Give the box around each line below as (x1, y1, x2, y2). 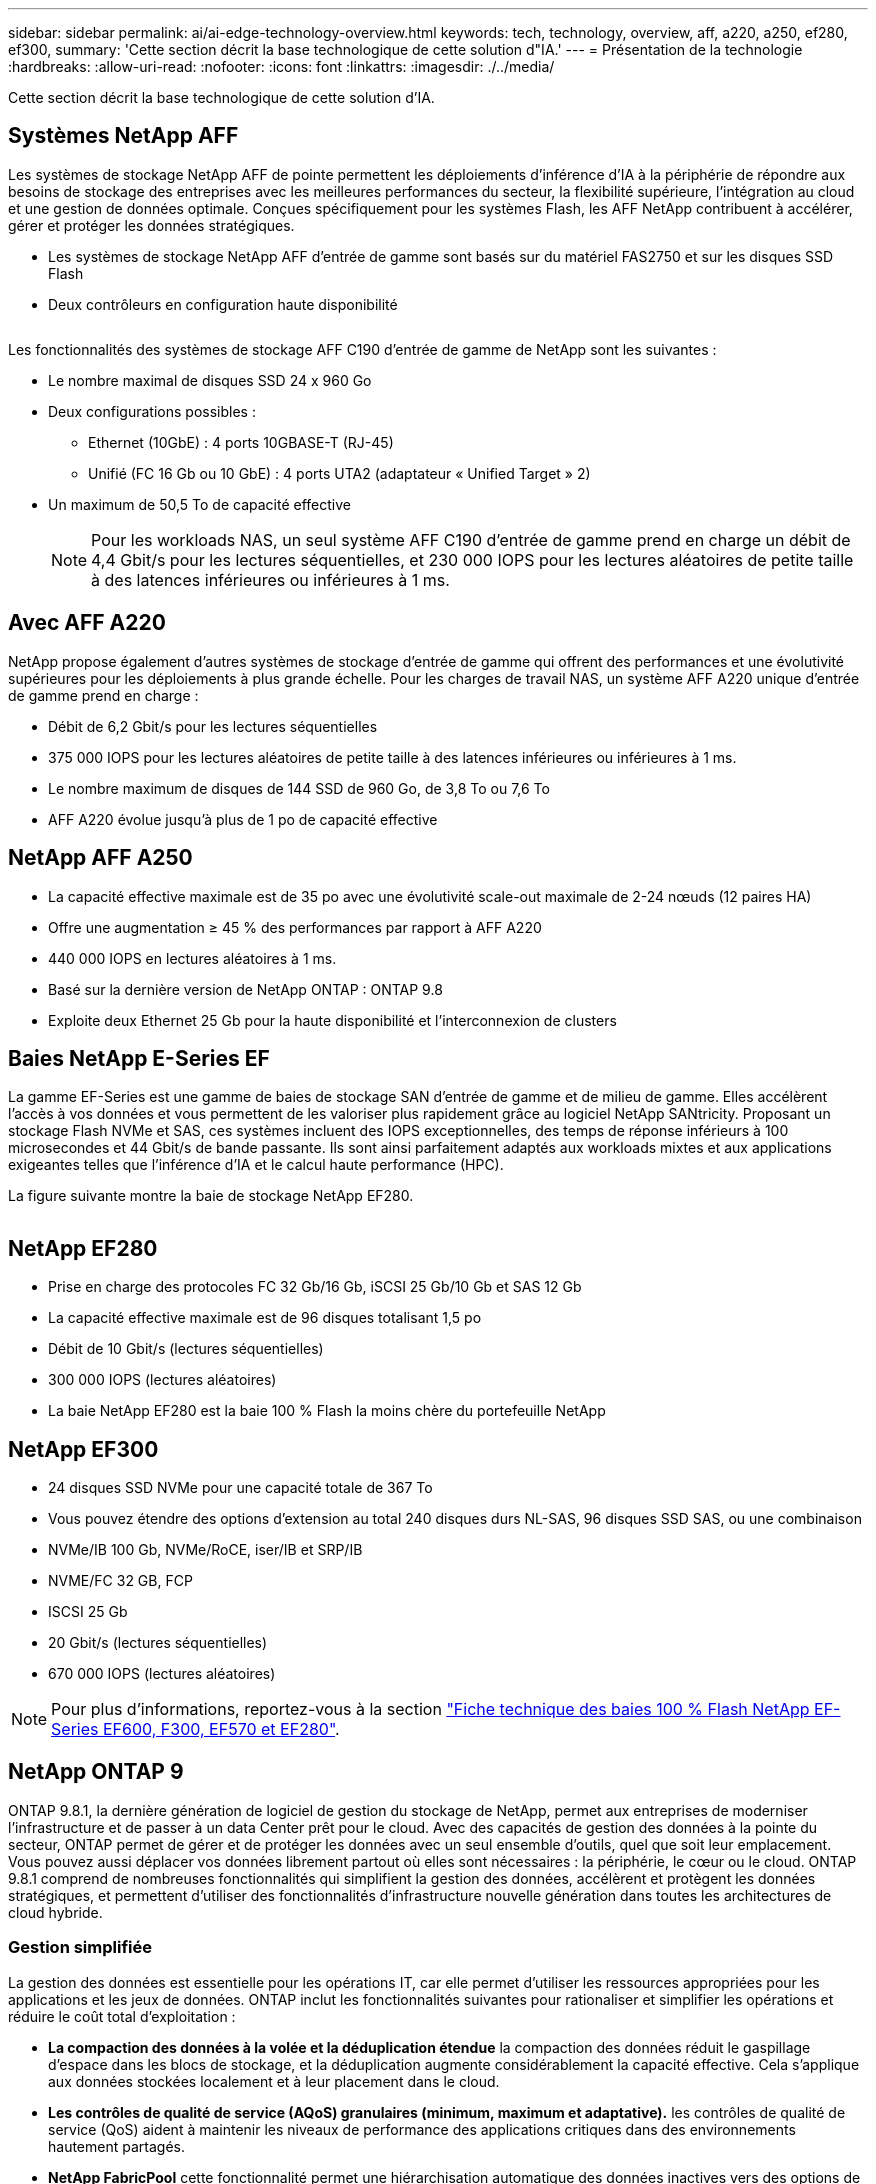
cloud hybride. (8, 1903, 103, 1921)
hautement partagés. (48, 2137, 185, 2155)
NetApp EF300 (8, 1436, 159, 1462)
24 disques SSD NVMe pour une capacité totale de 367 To (48, 1479, 433, 1497)
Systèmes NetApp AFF (8, 123, 239, 149)
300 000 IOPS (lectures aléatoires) (48, 1371, 277, 1389)
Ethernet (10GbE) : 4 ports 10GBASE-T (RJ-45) (88, 433, 394, 451)
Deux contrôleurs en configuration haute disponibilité (48, 295, 398, 313)
